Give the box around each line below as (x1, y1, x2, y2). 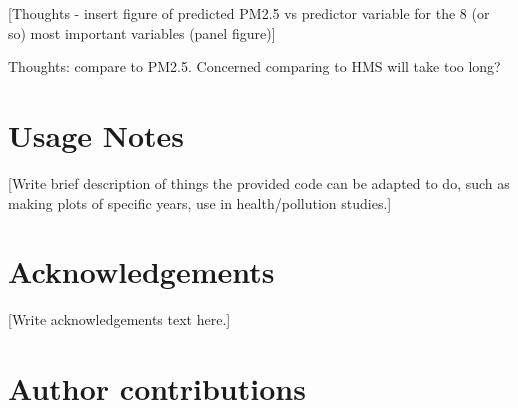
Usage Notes (8, 114, 185, 155)
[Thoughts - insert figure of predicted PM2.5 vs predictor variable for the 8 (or (8, 3, 490, 23)
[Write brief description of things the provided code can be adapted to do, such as (8, 172, 510, 193)
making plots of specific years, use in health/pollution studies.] (8, 192, 392, 213)
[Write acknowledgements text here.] (8, 309, 231, 330)
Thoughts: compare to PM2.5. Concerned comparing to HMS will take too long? (8, 56, 501, 77)
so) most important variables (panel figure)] (8, 22, 276, 43)
